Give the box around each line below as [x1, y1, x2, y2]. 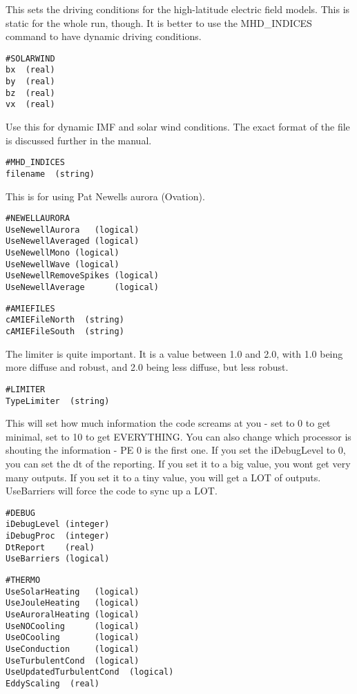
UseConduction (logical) [6, 644, 139, 654]
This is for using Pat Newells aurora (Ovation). [6, 189, 205, 203]
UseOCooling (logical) [6, 633, 139, 643]
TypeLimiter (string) [6, 396, 110, 406]
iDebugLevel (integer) [6, 519, 110, 530]
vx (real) [6, 99, 55, 110]
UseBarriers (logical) [6, 554, 110, 564]
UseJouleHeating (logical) [6, 598, 139, 608]
